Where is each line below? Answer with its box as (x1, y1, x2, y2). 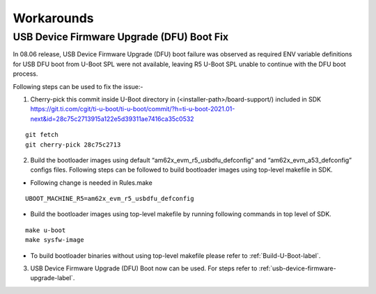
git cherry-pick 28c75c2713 (25, 140, 121, 149)
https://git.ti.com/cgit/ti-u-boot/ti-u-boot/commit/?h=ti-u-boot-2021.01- (30, 105, 235, 113)
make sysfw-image (25, 236, 84, 244)
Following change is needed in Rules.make (30, 178, 152, 187)
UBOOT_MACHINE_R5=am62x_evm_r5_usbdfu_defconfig (25, 195, 194, 203)
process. (13, 70, 38, 78)
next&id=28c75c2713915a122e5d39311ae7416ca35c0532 (30, 115, 194, 123)
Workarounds (13, 10, 94, 26)
